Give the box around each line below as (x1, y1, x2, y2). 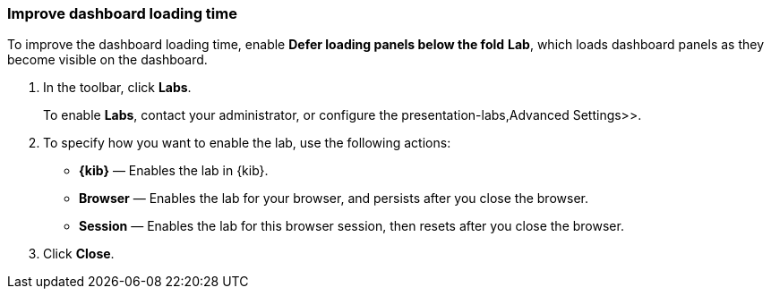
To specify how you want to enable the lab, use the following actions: (43, 135, 451, 151)
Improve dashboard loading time (7, 4, 237, 22)
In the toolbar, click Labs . (43, 80, 192, 96)
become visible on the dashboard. (7, 52, 208, 68)
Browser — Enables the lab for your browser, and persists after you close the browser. (79, 190, 588, 207)
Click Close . (43, 246, 115, 262)
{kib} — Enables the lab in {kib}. (79, 163, 269, 179)
